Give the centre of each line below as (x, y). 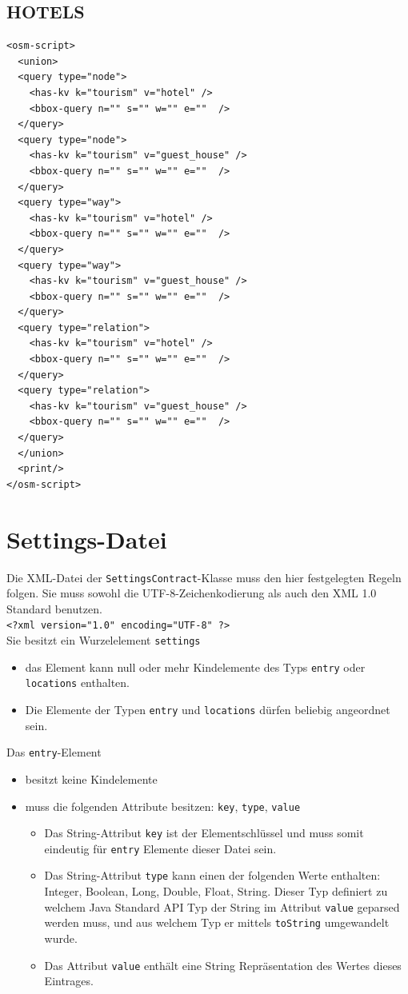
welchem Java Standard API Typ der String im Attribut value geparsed (222, 906)
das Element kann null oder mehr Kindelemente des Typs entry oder (195, 667)
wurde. (61, 938)
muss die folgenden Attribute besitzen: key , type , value (163, 806)
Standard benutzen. (54, 608)
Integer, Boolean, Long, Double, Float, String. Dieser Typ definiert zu (216, 891)
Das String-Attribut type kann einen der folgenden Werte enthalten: (212, 875)
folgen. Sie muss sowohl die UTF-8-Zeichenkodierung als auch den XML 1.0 (192, 593)
